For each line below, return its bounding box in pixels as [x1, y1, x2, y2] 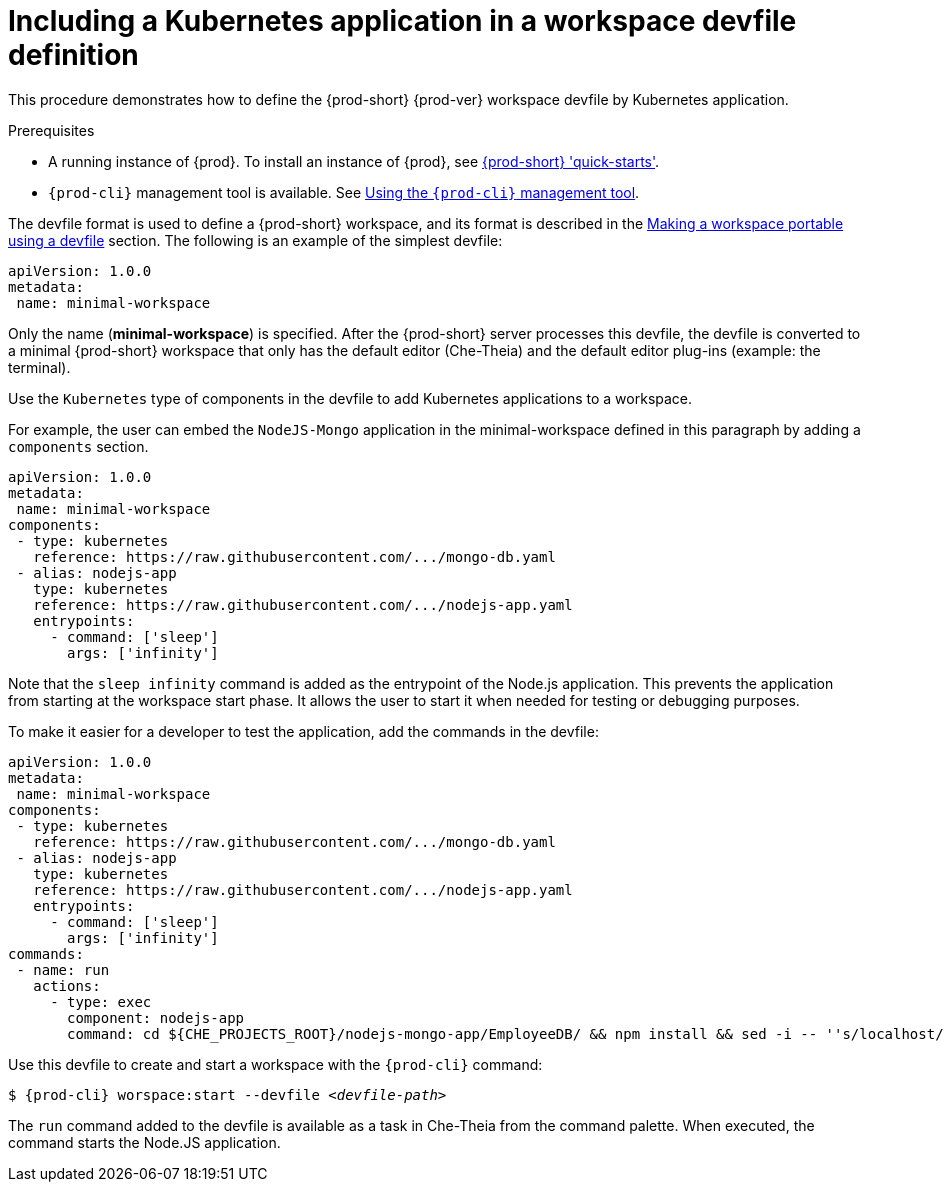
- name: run [16, 961, 110, 978]
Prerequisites [8, 121, 95, 139]
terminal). [8, 358, 71, 376]
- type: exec [50, 993, 152, 1010]
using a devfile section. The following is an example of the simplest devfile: [8, 231, 503, 249]
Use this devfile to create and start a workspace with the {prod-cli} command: [8, 1055, 543, 1073]
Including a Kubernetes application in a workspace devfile [8, 4, 797, 38]
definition [8, 38, 139, 72]
